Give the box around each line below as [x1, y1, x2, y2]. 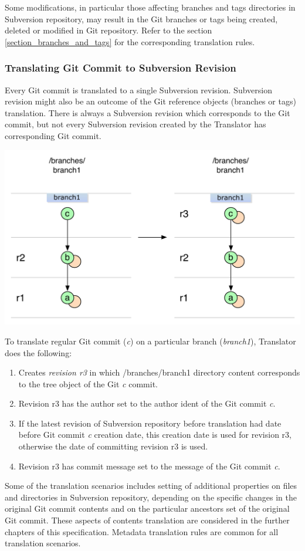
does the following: [5, 346, 72, 359]
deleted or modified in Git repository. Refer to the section [5, 24, 212, 36]
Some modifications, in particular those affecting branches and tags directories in [5, 1, 296, 13]
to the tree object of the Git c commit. [18, 377, 158, 390]
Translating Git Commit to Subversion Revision [5, 60, 236, 75]
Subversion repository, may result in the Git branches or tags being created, [5, 12, 278, 25]
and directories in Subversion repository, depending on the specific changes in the [5, 491, 297, 503]
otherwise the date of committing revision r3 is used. [18, 440, 208, 452]
